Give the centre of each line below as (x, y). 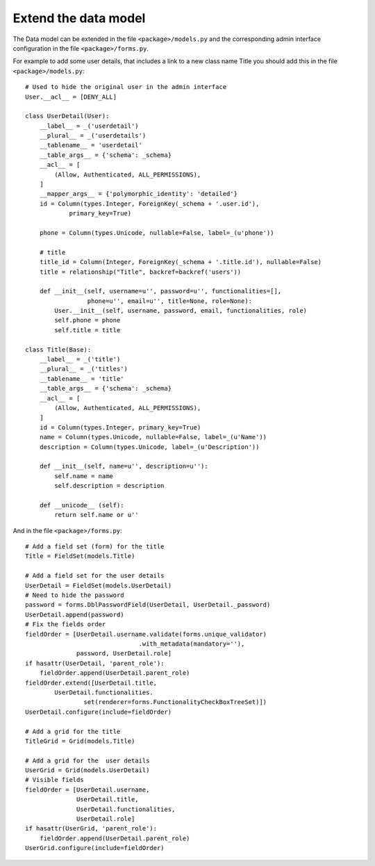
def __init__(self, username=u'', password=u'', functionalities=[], (160, 291)
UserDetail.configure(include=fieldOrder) (99, 712)
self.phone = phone (87, 320)
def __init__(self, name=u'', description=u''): (124, 466)
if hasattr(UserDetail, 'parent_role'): (95, 663)
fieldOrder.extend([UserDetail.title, (91, 683)
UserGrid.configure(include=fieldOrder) (95, 848)
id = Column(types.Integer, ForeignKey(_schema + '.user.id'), (149, 204)
